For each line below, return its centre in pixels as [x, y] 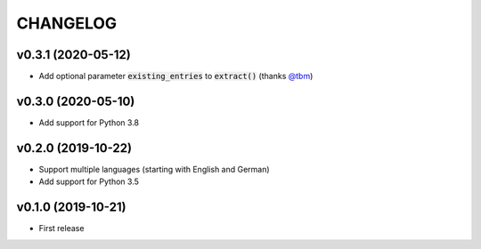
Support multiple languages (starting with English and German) [155, 169]
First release [61, 229]
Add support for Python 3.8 [89, 122]
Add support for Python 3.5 [89, 181]
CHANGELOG [67, 23]
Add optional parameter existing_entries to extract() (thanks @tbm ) [176, 76]
